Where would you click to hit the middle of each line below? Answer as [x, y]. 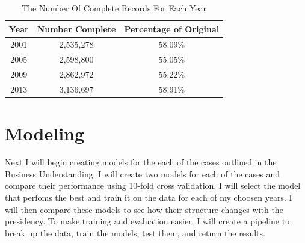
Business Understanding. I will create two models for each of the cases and [142, 174]
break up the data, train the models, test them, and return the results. [135, 232]
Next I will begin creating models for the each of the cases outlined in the [141, 162]
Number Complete [76, 29]
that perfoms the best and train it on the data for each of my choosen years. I [149, 197]
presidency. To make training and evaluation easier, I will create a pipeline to [147, 221]
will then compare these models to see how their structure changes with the [144, 209]
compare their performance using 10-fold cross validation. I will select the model [153, 186]
